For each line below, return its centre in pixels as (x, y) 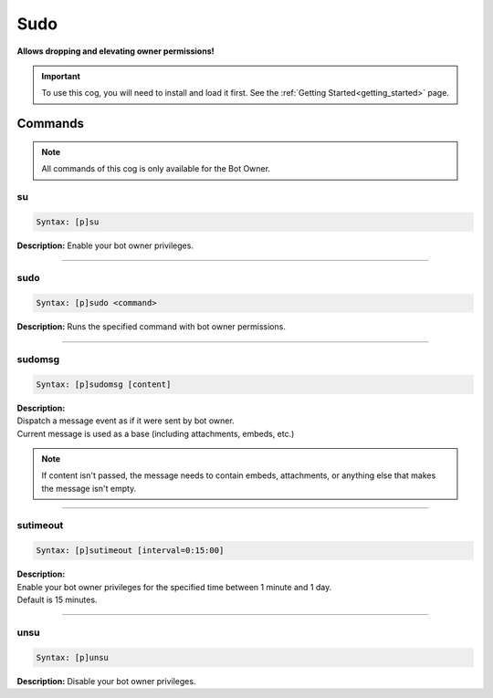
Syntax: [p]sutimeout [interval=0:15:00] (130, 551)
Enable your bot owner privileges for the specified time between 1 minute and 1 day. (174, 587)
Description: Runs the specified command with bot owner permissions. (152, 327)
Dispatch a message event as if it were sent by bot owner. (126, 421)
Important (61, 76)
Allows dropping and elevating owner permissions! (115, 51)
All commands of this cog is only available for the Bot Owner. (156, 169)
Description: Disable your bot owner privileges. (106, 681)
